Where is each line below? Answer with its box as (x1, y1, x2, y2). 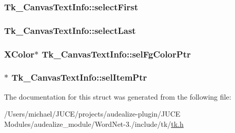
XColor (4, 47, 35, 60)
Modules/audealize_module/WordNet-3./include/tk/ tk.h (4, 118, 184, 129)
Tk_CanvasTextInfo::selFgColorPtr (42, 47, 191, 60)
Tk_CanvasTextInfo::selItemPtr (11, 71, 147, 84)
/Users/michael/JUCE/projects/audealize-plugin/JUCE (4, 108, 181, 119)
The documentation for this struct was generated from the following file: (4, 91, 231, 102)
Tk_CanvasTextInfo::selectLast (4, 24, 136, 36)
